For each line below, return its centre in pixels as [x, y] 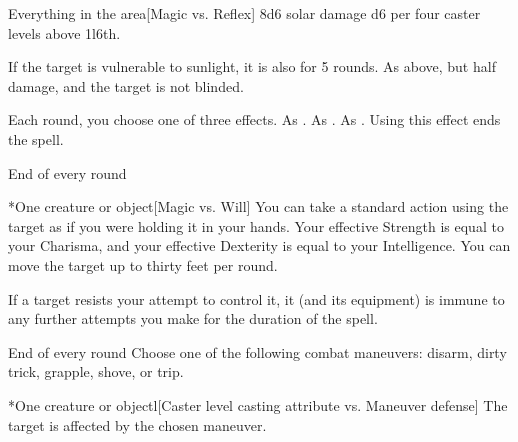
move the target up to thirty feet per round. [143, 264]
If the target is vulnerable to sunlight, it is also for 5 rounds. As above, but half [252, 66]
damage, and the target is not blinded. [126, 85]
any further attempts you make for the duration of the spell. [193, 318]
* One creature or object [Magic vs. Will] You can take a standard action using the [258, 206]
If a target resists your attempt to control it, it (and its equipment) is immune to [256, 298]
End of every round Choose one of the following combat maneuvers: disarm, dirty [257, 351]
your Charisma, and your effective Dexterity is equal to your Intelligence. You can [259, 245]
